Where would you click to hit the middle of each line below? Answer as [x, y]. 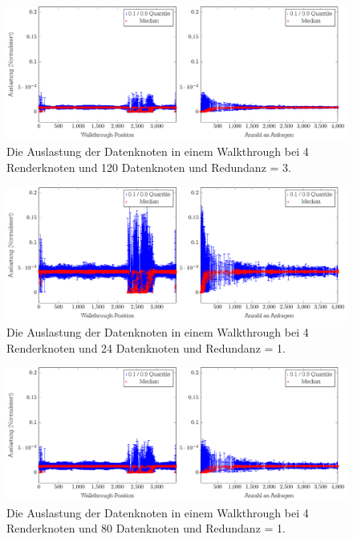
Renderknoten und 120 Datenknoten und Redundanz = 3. [149, 167]
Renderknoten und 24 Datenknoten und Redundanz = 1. [146, 347]
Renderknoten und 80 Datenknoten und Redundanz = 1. [146, 528]
